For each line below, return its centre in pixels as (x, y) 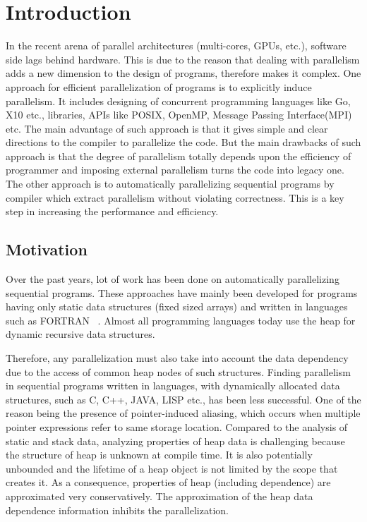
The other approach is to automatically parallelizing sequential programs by (170, 184)
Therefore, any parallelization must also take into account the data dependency (177, 358)
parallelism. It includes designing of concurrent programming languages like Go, (178, 101)
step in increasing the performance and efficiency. (112, 211)
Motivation (47, 249)
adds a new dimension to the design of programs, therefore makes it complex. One (183, 73)
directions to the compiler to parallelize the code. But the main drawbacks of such (183, 142)
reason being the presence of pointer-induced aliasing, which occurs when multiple (183, 413)
